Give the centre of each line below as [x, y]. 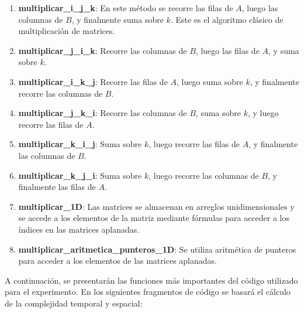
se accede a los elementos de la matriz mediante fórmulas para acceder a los [154, 218]
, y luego [263, 113]
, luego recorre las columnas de [204, 175]
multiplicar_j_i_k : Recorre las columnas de [103, 50]
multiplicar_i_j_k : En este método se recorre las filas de [126, 8]
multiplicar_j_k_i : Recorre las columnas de [103, 113]
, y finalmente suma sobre [118, 19]
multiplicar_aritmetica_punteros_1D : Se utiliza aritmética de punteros [157, 249]
